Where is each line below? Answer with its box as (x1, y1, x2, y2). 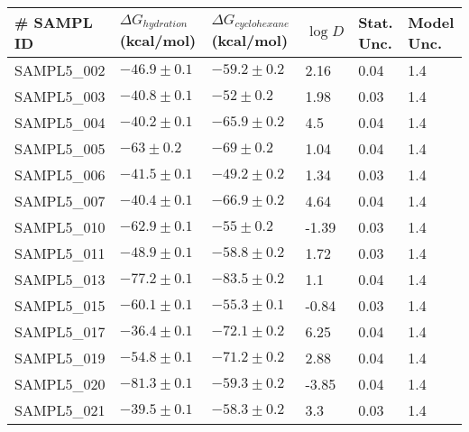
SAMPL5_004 (14, 112, 106, 133)
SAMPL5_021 (14, 400, 106, 420)
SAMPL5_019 (14, 347, 106, 368)
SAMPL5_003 (14, 86, 106, 106)
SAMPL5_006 (14, 164, 106, 185)
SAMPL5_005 (14, 138, 106, 159)
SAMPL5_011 (14, 243, 106, 263)
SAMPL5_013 (14, 269, 106, 290)
